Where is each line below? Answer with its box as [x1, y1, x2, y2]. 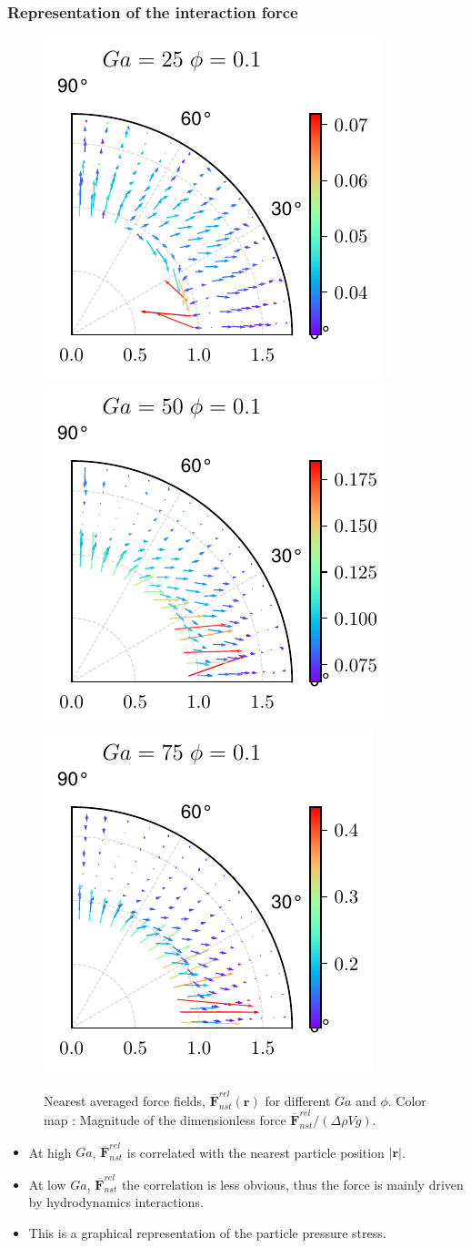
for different [265, 1090, 331, 1110]
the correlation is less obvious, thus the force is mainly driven [121, 1174, 464, 1193]
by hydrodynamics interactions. [28, 1192, 204, 1212]
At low [28, 1174, 66, 1193]
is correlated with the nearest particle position [126, 1142, 385, 1161]
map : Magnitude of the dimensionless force [44, 1110, 286, 1130]
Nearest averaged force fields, [44, 1090, 205, 1110]
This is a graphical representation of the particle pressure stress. [28, 1222, 386, 1242]
